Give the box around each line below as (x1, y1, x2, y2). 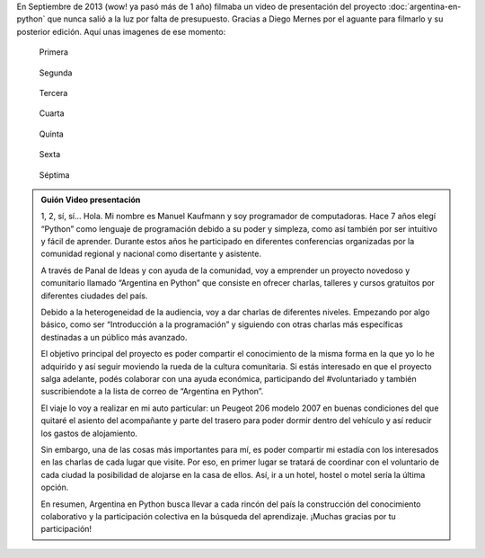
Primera (39, 47, 69, 58)
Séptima (39, 169, 70, 180)
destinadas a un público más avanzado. (40, 332, 188, 342)
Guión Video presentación (40, 194, 141, 205)
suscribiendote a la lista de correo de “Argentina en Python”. (40, 386, 264, 397)
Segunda (39, 67, 73, 78)
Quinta (39, 128, 65, 139)
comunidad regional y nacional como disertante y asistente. (40, 248, 262, 260)
